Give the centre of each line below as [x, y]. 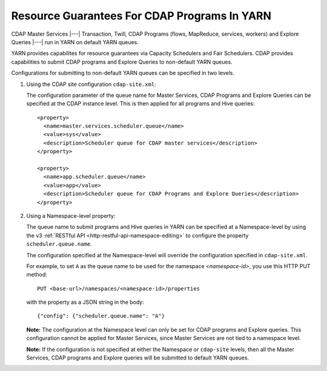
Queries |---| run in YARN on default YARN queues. [75, 42]
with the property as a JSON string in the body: [85, 302]
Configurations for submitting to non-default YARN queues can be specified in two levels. [123, 73]
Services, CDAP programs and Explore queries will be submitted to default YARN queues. [138, 358]
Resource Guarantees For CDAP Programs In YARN [141, 16]
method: [37, 275]
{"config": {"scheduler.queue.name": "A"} [101, 316]
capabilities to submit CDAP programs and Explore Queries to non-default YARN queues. [122, 62]
